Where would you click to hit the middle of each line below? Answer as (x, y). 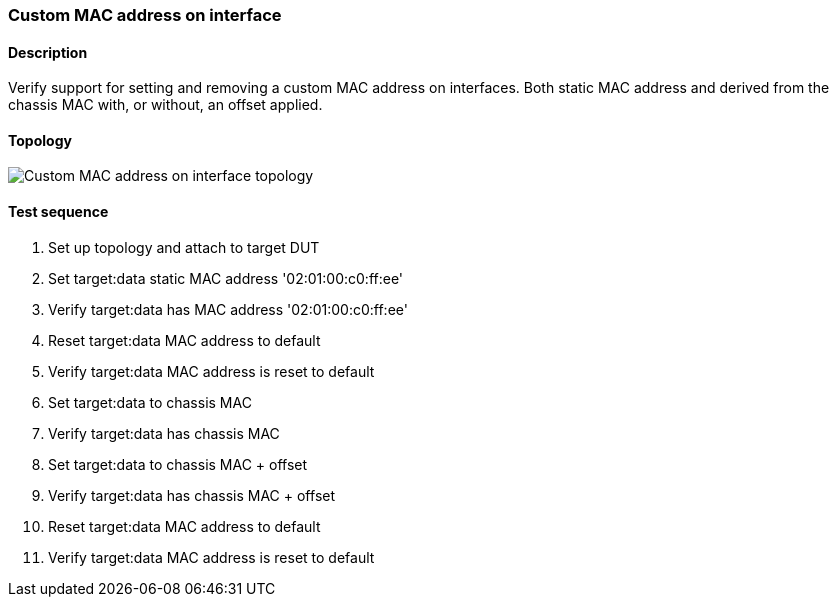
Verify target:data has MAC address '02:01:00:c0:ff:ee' (228, 309)
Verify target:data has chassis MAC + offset (192, 495)
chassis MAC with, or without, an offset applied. (165, 105)
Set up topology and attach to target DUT (184, 247)
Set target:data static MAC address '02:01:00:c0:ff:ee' (226, 278)
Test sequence (58, 212)
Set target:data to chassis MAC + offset (178, 464)
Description (48, 52)
